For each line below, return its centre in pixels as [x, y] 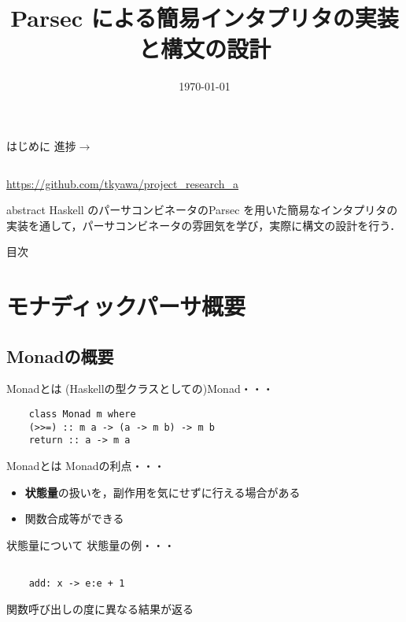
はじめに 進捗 [41, 145]
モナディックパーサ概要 [126, 306]
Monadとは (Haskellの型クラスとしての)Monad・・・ [140, 389]
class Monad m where [82, 415]
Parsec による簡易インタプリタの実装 [205, 18]
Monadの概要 [60, 355]
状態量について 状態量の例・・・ [91, 544]
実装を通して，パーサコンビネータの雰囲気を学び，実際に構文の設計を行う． [204, 225]
